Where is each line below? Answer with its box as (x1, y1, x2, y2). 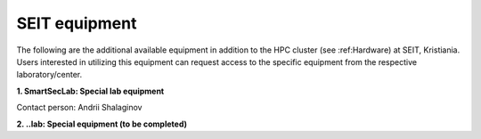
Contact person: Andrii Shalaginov (16, 102, 143, 113)
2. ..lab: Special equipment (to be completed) (16, 119, 187, 129)
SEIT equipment (16, 13, 137, 33)
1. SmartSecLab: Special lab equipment (16, 86, 165, 96)
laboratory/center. (16, 69, 83, 80)
